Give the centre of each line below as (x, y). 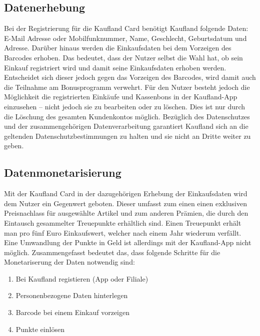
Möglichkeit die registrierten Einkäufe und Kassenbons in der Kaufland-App (121, 97)
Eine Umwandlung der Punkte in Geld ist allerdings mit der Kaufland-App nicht (128, 242)
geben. (14, 146)
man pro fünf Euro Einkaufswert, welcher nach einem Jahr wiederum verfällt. (123, 232)
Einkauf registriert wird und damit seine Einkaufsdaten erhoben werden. (115, 67)
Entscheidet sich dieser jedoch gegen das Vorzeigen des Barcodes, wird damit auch (130, 77)
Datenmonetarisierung (63, 172)
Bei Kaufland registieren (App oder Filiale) (82, 278)
